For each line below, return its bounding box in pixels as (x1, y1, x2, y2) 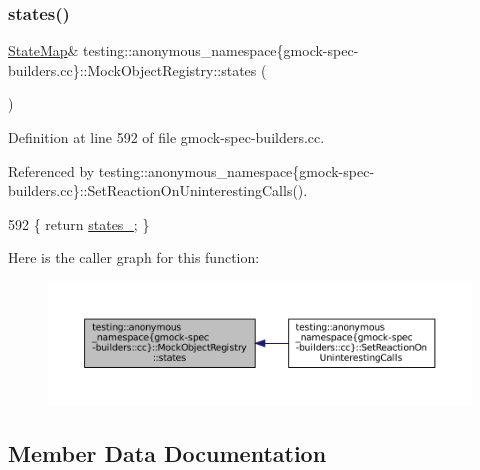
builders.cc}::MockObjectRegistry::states (8, 59, 257, 80)
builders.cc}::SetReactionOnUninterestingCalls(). (8, 180, 308, 201)
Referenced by (8, 160, 95, 181)
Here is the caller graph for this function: (8, 247, 260, 268)
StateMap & (8, 40, 79, 61)
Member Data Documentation (8, 437, 327, 468)
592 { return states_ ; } (8, 213, 150, 234)
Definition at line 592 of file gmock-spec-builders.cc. (8, 127, 325, 147)
